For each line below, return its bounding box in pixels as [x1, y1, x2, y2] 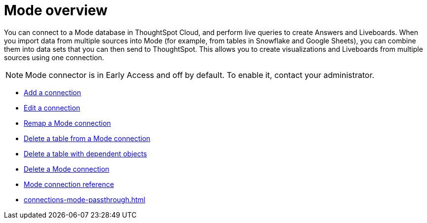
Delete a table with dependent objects [24, 149, 147, 158]
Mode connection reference [24, 180, 114, 188]
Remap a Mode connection [24, 118, 111, 127]
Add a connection [24, 88, 81, 97]
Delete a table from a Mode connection [24, 134, 150, 143]
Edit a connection [24, 103, 80, 112]
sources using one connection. [4, 53, 104, 62]
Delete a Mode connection [24, 164, 109, 173]
